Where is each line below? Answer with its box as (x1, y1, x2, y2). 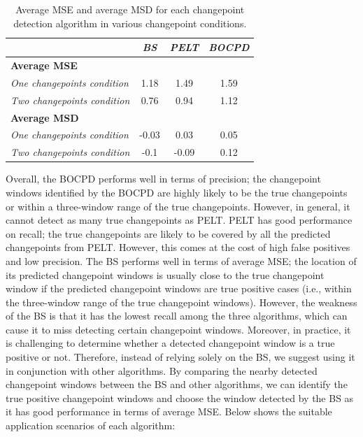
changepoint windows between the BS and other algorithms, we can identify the (6, 377, 348, 392)
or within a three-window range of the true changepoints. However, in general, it (6, 199, 350, 213)
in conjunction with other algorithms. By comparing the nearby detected (6, 363, 318, 378)
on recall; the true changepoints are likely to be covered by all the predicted (6, 226, 331, 241)
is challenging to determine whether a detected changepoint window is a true (6, 336, 335, 350)
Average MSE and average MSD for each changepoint (15, 2, 245, 16)
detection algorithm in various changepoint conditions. (13, 15, 247, 30)
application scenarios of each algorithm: (6, 418, 176, 433)
